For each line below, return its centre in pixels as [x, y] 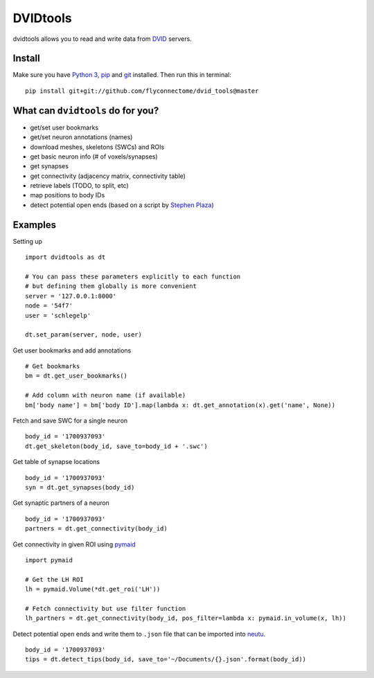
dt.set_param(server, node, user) [83, 335]
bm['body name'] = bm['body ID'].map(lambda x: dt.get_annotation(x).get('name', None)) [180, 405]
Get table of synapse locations [56, 462]
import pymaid [49, 560]
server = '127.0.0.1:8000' [71, 296]
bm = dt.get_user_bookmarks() [77, 376]
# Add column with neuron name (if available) [106, 395]
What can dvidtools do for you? [86, 110]
